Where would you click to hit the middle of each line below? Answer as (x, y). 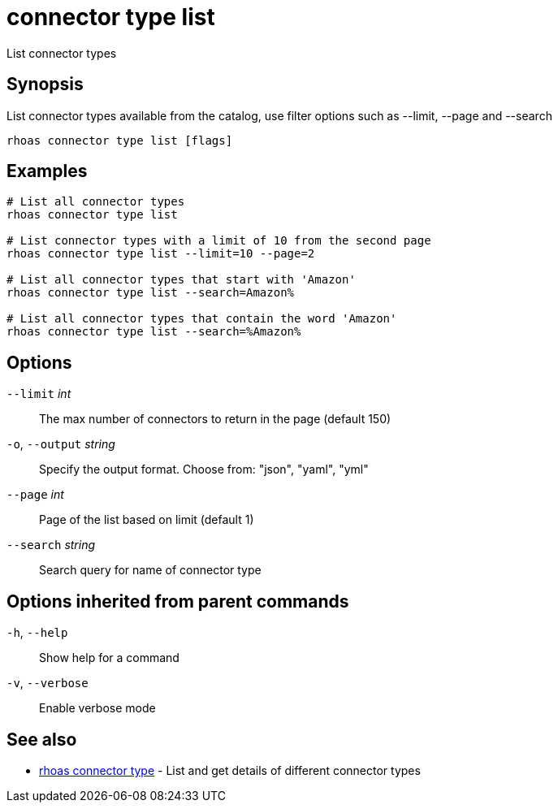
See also (42, 739)
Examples (47, 171)
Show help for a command (109, 658)
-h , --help (37, 633)
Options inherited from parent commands (178, 601)
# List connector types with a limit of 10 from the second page (219, 241)
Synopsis (45, 84)
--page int (35, 495)
